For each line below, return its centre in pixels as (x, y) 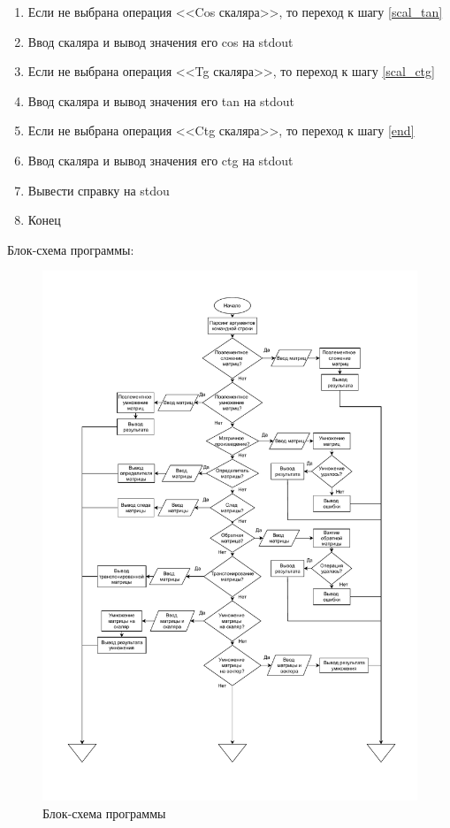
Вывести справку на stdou (99, 190)
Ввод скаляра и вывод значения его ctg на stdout (160, 160)
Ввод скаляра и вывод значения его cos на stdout (160, 41)
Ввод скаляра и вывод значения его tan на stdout (161, 100)
